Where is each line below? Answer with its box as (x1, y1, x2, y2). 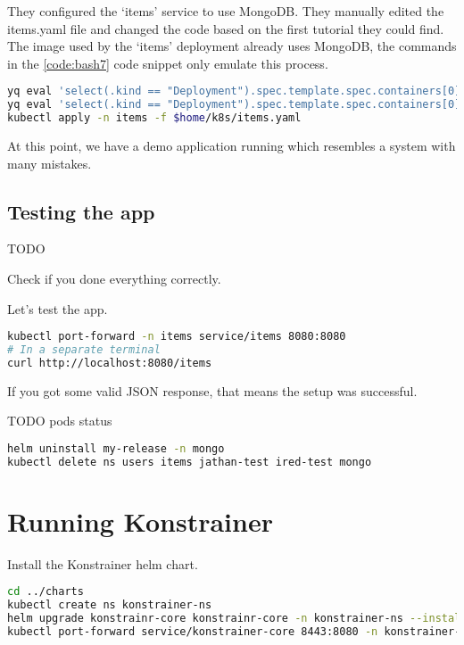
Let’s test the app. (7, 299, 108, 318)
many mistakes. (7, 153, 92, 172)
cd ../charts (7, 585, 84, 599)
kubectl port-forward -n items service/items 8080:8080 (7, 330, 346, 343)
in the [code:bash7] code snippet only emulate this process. (7, 54, 328, 72)
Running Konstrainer (7, 502, 273, 539)
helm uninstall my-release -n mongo (7, 442, 225, 455)
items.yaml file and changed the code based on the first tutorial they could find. (7, 19, 444, 37)
